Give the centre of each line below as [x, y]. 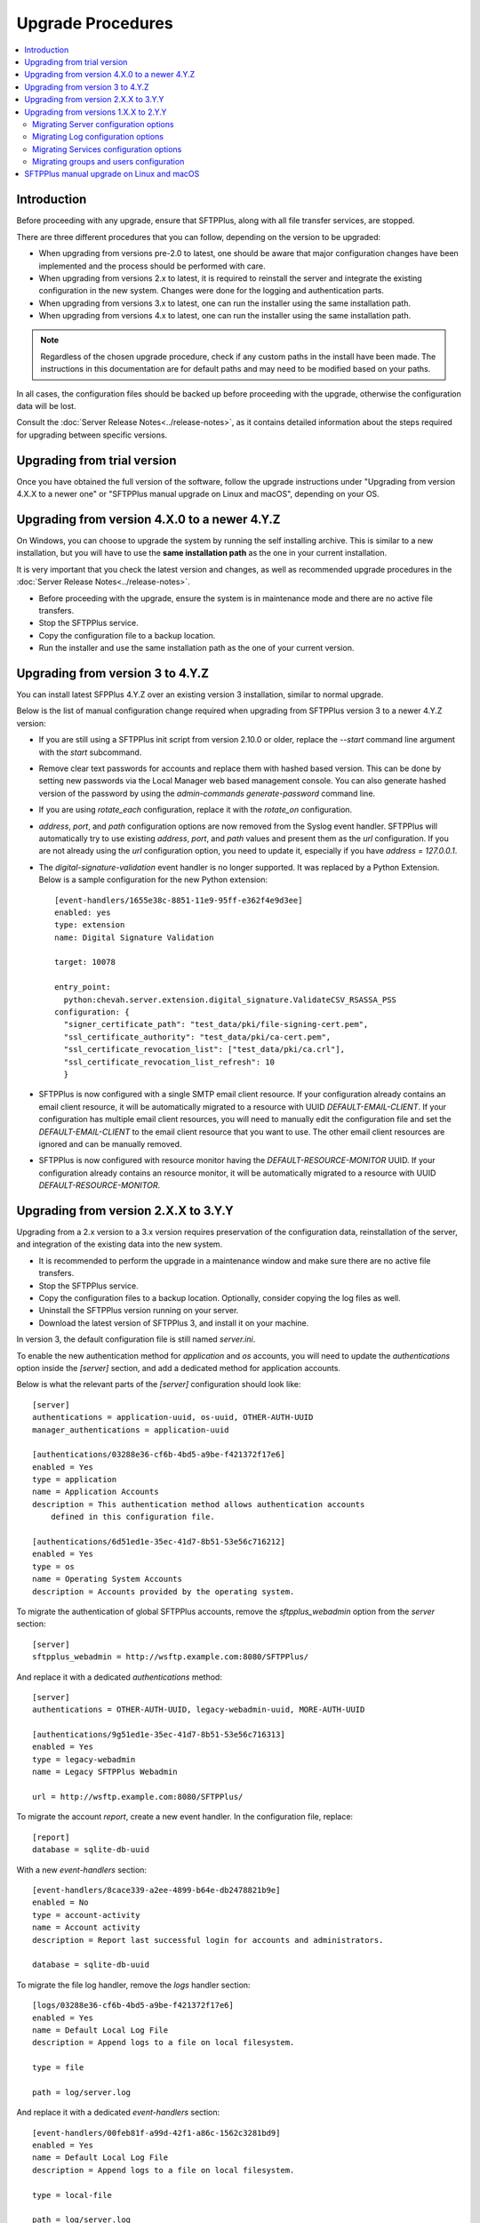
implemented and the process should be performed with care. [152, 266]
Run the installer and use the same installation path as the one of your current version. [196, 648]
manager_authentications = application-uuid [131, 1430]
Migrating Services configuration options [107, 149]
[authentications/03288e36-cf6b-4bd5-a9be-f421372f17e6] [159, 1455]
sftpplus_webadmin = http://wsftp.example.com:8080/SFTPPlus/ [171, 1657]
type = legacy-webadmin [84, 1759]
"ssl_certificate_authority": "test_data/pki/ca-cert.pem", [197, 1037]
